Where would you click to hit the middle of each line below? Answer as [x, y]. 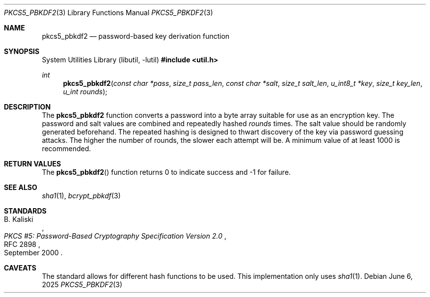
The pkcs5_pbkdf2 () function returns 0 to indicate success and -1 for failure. [166, 172]
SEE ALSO [21, 187]
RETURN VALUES [33, 164]
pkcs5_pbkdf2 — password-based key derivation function [136, 36]
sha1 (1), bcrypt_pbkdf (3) [81, 196]
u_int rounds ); [85, 92]
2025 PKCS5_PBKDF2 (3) [82, 284]
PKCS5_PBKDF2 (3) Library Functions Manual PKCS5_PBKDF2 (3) [108, 13]
